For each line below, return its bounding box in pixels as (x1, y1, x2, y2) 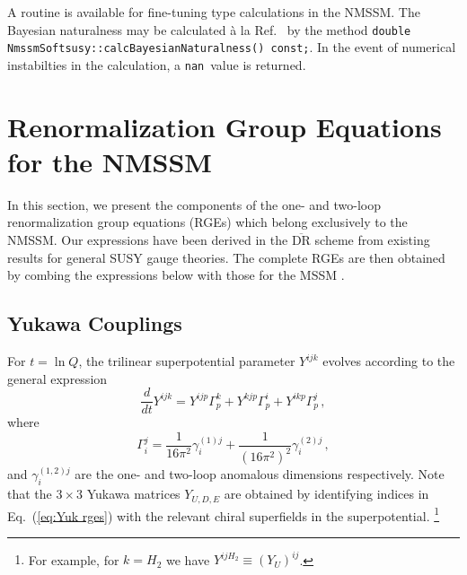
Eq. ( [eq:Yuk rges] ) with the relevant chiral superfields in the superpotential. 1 (7, 503, 440, 525)
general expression (7, 369, 108, 388)
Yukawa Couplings (7, 309, 182, 337)
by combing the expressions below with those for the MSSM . (7, 266, 345, 284)
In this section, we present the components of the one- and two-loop (7, 195, 382, 213)
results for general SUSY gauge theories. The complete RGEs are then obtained (7, 248, 445, 266)
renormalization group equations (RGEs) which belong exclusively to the (7, 213, 408, 231)
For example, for (28, 550, 119, 569)
